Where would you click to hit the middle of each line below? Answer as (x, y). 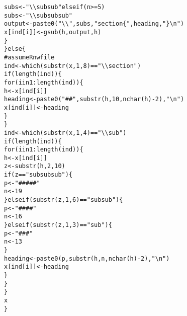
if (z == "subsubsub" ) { (38, 175)
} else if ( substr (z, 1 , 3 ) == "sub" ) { (58, 225)
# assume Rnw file (29, 57)
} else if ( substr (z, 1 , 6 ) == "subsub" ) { (64, 200)
